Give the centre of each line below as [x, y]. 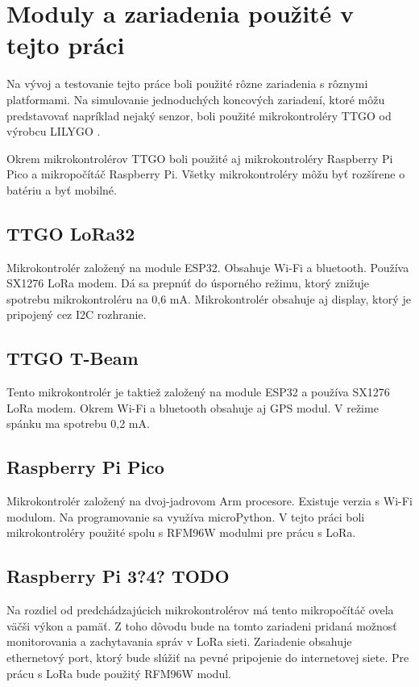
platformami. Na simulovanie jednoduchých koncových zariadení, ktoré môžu [196, 99]
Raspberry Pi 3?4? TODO [118, 576]
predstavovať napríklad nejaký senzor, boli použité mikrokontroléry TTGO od [199, 115]
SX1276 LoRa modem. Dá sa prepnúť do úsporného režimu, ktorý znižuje [188, 283]
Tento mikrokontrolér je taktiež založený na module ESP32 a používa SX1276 [198, 392]
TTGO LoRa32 [71, 233]
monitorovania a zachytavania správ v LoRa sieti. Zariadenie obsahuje [179, 641]
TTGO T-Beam [73, 358]
